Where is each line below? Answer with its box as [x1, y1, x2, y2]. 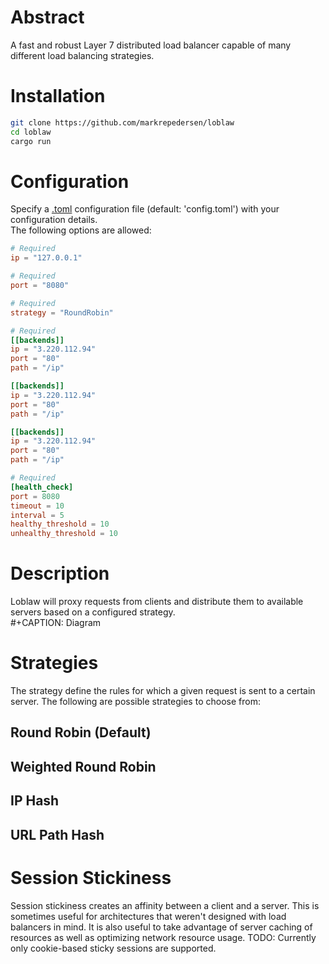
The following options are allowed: [10, 224, 152, 236]
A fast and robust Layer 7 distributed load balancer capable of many [10, 39, 292, 51]
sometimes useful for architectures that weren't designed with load [10, 910, 287, 922]
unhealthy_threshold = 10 [10, 529, 118, 539]
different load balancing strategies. [10, 49, 155, 61]
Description [10, 562, 110, 585]
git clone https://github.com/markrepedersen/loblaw [10, 117, 235, 128]
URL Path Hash [10, 826, 105, 843]
